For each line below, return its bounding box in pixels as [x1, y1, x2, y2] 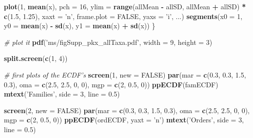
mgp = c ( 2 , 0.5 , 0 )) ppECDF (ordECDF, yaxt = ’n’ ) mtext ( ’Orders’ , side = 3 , [4, 115, 244, 125]
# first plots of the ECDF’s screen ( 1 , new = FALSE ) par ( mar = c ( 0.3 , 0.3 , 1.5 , [4, 69, 246, 79]
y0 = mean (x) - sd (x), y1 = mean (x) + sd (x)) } [4, 20, 156, 31]
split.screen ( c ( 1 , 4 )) [4, 53, 68, 63]
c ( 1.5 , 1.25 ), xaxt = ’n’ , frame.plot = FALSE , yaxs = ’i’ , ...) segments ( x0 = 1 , [4, 11, 243, 21]
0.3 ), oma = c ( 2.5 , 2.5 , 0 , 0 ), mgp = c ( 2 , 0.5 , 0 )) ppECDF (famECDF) [4, 79, 218, 89]
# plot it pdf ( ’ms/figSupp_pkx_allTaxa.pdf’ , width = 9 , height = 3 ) [4, 37, 213, 47]
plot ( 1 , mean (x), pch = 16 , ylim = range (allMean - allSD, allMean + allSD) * [4, 1, 246, 11]
